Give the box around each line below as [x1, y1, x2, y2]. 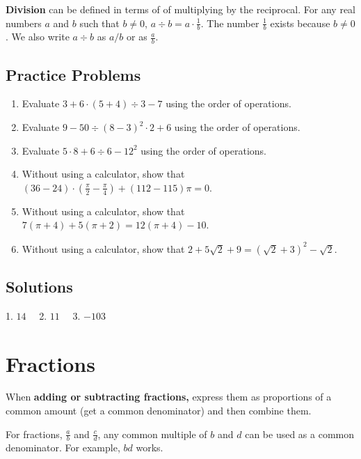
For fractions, [6, 426, 63, 441]
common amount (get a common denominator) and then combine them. [6, 403, 312, 418]
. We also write [6, 29, 70, 44]
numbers [6, 15, 42, 30]
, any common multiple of [97, 426, 207, 441]
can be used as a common [245, 426, 355, 441]
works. [136, 440, 163, 455]
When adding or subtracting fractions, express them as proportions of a [6, 389, 332, 404]
